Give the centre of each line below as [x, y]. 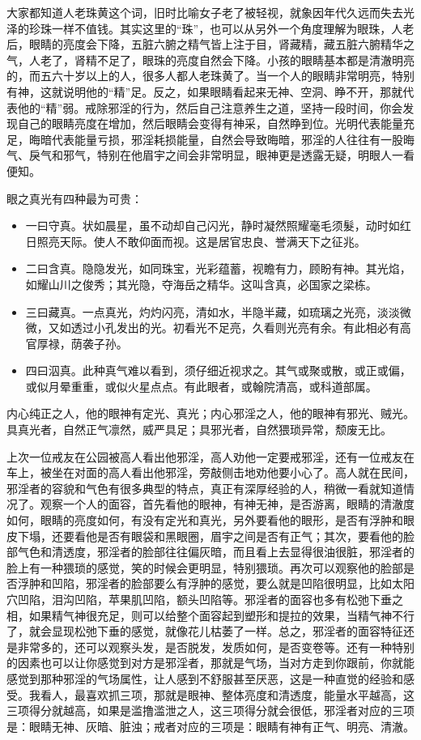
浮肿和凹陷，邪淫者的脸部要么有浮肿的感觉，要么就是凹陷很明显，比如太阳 [216, 583]
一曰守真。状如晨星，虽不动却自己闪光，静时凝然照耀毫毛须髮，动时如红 [218, 225]
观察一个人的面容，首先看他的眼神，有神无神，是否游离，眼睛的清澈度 [227, 504]
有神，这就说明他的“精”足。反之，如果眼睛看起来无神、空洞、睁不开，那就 [205, 91]
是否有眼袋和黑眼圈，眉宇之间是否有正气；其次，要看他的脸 [255, 536]
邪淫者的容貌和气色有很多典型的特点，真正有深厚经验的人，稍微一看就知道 [205, 488]
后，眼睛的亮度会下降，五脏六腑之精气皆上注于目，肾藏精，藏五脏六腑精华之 [210, 44]
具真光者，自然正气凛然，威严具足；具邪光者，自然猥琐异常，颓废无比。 [199, 430]
